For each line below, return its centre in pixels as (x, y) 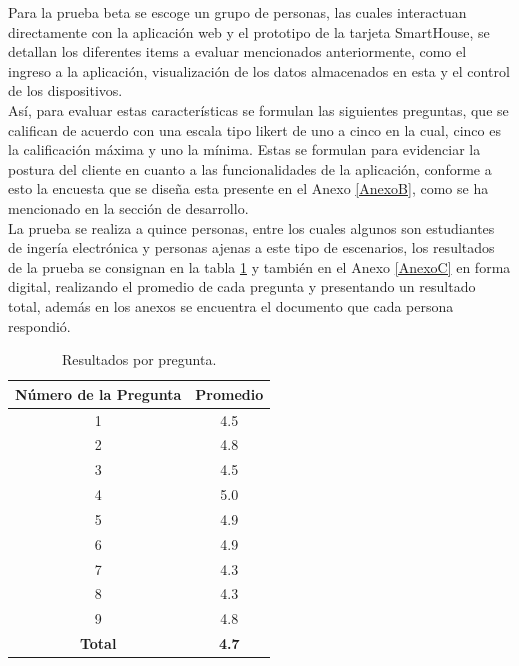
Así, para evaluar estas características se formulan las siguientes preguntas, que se (258, 109)
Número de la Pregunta (98, 393)
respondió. (39, 325)
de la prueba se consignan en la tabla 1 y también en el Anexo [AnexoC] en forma (259, 266)
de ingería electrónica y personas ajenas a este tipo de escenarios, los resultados (251, 247)
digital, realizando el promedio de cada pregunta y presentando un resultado (242, 286)
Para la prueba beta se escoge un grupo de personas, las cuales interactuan (237, 12)
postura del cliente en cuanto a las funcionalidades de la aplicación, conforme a (250, 168)
